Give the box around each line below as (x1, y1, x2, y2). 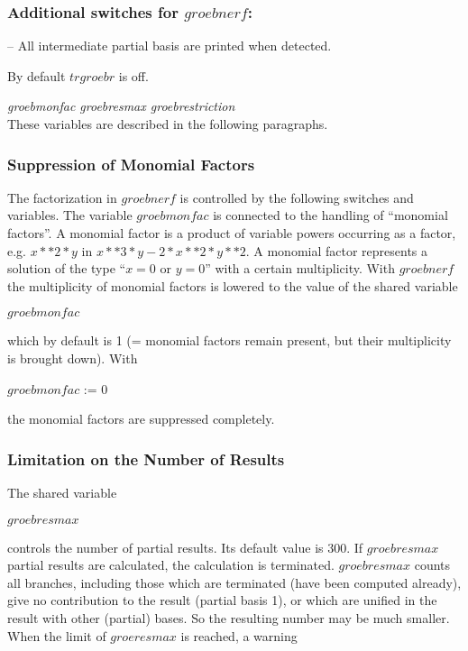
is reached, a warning (180, 626, 298, 645)
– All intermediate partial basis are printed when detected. (7, 36, 332, 55)
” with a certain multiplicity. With (205, 259, 395, 278)
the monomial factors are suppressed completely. (7, 409, 275, 428)
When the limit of (7, 626, 106, 645)
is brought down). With (7, 348, 138, 367)
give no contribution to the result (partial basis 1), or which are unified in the (7, 591, 437, 610)
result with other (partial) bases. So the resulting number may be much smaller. (7, 608, 450, 627)
